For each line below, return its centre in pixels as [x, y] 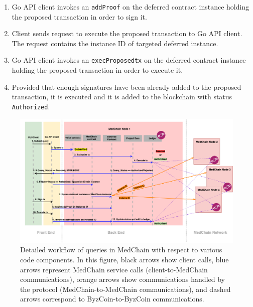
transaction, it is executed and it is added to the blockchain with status [122, 97]
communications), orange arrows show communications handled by [122, 279]
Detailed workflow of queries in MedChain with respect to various [121, 250]
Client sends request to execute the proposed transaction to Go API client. [127, 33]
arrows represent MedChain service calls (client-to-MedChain [114, 269]
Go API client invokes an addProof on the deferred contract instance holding [131, 7]
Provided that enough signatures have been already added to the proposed [126, 87]
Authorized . [31, 106]
